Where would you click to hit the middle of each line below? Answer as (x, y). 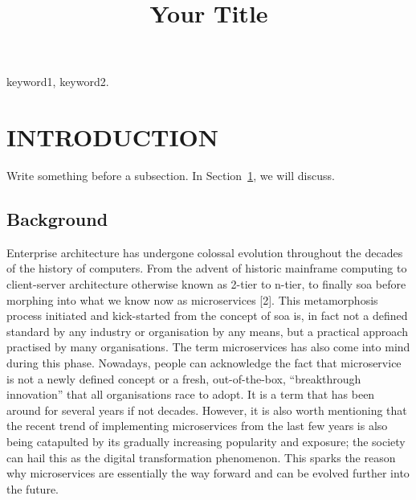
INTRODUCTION (113, 137)
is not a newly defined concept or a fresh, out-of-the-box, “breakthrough (184, 378)
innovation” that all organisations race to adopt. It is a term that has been (191, 394)
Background (57, 219)
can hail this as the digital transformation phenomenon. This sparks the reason (201, 457)
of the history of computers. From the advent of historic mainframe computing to (207, 268)
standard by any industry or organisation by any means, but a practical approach (207, 331)
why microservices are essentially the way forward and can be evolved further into (208, 473)
